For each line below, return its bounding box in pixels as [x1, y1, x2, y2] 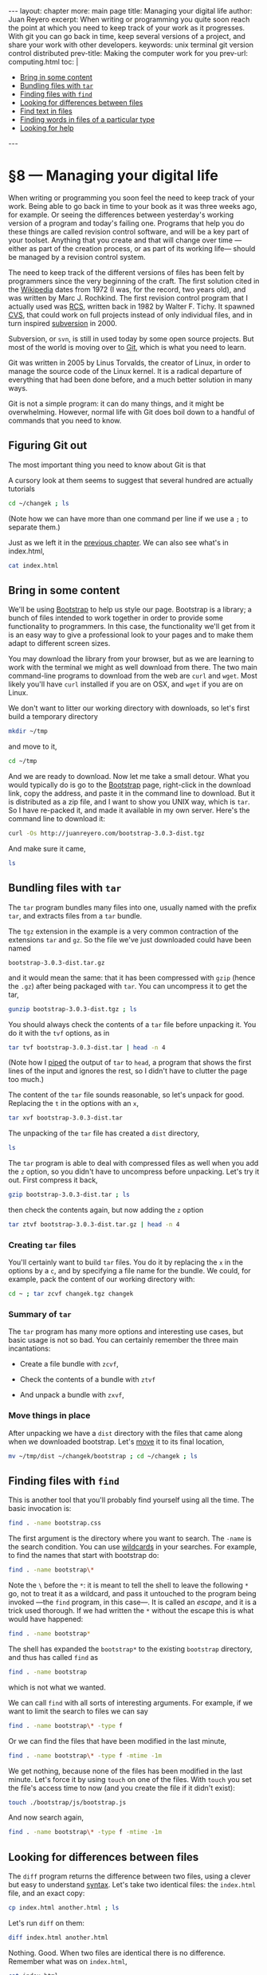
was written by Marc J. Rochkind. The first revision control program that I [8, 293, 249, 302]
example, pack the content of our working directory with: [8, 1274, 195, 1285]
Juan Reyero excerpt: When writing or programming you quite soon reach [8, 14, 250, 24]
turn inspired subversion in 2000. [8, 318, 117, 328]
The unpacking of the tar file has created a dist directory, [8, 1128, 200, 1138]
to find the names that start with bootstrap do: [8, 1551, 159, 1560]
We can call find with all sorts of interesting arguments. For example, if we [8, 1698, 253, 1707]
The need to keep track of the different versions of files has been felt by [8, 267, 245, 277]
